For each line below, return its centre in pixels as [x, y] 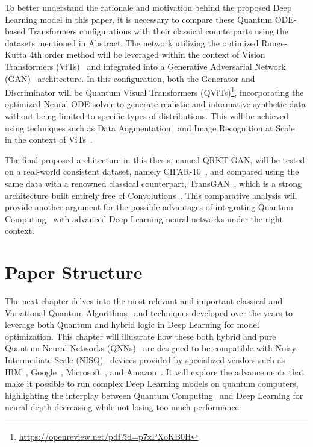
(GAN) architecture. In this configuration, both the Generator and [130, 78]
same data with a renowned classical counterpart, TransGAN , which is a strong [153, 183]
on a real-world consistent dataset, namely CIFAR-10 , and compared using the [152, 171]
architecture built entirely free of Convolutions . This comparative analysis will [151, 195]
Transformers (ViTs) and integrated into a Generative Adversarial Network [145, 66]
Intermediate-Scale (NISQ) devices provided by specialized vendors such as [145, 360]
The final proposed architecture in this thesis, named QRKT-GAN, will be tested [155, 159]
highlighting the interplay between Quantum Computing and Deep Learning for [154, 395]
